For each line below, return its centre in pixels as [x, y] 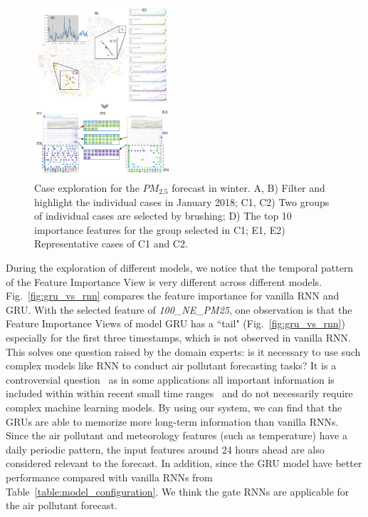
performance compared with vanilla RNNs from [109, 477]
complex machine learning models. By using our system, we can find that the [174, 407]
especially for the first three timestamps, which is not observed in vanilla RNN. [178, 337]
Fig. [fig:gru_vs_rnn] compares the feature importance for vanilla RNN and [173, 296]
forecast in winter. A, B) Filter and [248, 188]
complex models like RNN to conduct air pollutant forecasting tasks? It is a [171, 365]
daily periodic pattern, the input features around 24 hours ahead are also [165, 449]
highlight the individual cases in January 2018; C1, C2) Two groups [182, 201]
